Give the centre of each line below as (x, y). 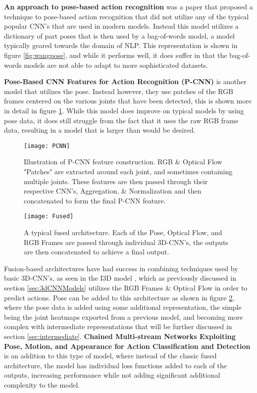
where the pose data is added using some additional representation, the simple (123, 307)
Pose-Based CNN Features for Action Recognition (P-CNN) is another (125, 81)
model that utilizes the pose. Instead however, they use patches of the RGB (119, 91)
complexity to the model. (42, 384)
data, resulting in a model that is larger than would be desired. (100, 130)
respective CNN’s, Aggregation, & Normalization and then (113, 191)
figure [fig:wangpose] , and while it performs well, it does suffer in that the (116, 55)
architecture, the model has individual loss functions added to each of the (115, 365)
